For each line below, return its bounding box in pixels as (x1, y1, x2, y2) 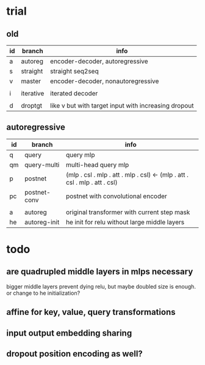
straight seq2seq (49, 67, 99, 75)
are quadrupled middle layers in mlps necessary (6, 267, 193, 277)
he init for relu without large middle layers (66, 218, 185, 226)
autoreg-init (24, 218, 60, 226)
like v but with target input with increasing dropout (49, 101, 194, 109)
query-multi (24, 160, 60, 169)
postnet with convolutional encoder (66, 191, 168, 200)
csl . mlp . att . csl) (66, 178, 118, 186)
